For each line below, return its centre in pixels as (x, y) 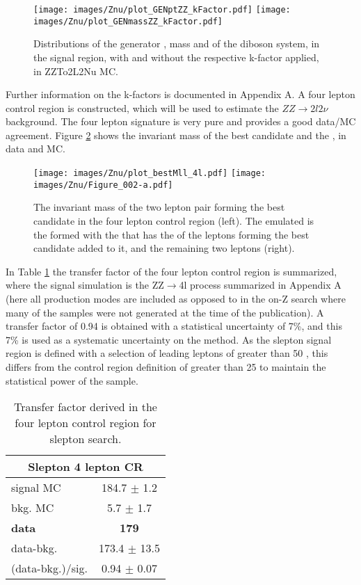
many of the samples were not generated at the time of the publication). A (165, 312)
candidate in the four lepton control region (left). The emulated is (174, 220)
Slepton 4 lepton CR (86, 467)
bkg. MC (33, 508)
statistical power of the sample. (72, 380)
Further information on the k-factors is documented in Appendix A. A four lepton (180, 94)
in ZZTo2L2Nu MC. (76, 71)
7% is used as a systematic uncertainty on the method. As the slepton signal (169, 339)
